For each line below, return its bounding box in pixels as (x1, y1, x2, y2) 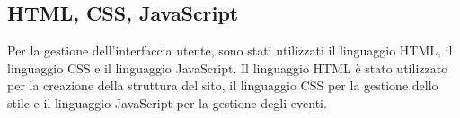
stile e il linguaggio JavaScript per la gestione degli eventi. (7, 93, 327, 112)
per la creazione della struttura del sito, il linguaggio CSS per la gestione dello (7, 76, 438, 95)
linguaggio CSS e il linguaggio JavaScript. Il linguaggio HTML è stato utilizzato (7, 58, 448, 77)
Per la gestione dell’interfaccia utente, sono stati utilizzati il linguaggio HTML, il (7, 41, 453, 60)
